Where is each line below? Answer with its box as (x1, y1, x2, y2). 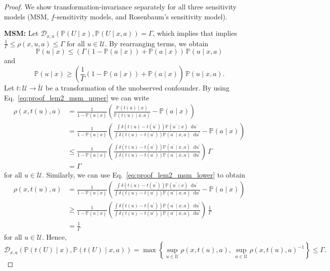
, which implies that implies (152, 28, 237, 38)
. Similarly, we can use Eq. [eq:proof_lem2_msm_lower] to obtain (42, 169, 245, 180)
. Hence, (42, 231, 67, 242)
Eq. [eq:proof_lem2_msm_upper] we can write (4, 92, 149, 102)
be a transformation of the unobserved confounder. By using (45, 83, 229, 93)
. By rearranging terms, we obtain (105, 38, 209, 48)
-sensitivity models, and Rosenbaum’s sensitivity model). (54, 11, 227, 21)
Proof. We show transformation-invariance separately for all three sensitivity (4, 1, 237, 11)
